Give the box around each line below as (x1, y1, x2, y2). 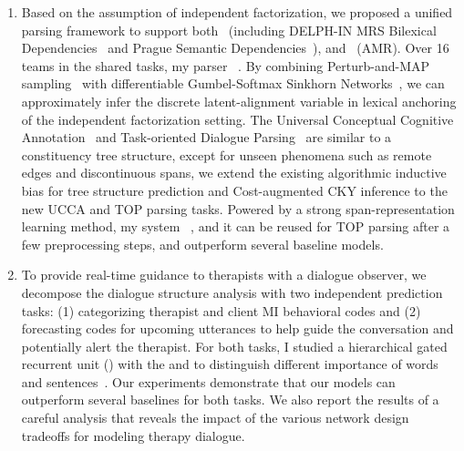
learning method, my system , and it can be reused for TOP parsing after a (21, 217, 450, 236)
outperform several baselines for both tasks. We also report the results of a (21, 390, 439, 409)
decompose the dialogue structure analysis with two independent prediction (21, 282, 443, 302)
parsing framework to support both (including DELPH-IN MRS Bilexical (21, 20, 437, 39)
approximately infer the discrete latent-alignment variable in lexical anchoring (21, 91, 457, 110)
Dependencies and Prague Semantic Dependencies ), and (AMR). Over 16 (21, 38, 449, 57)
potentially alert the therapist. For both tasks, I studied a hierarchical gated (21, 336, 448, 355)
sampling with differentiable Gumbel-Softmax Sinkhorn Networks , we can (21, 74, 445, 93)
